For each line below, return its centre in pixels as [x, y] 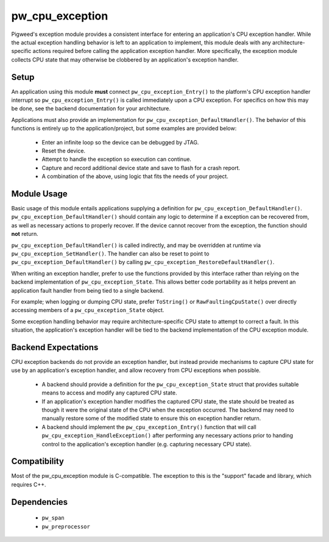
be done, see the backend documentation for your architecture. [91, 109]
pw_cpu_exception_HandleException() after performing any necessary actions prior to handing [168, 435]
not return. [25, 234]
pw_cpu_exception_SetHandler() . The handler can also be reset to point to [110, 254]
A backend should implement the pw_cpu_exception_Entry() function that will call [149, 427]
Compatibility [37, 461]
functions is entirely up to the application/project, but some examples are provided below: [124, 129]
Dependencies [40, 502]
